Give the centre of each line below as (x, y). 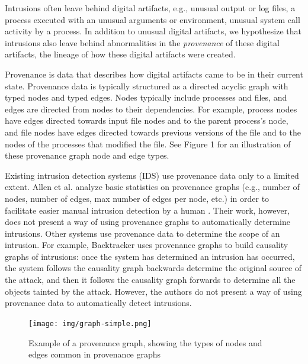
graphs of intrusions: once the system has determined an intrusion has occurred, (150, 256)
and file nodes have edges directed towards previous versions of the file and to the (153, 132)
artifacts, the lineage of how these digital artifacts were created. (120, 54)
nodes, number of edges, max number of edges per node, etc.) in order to (137, 198)
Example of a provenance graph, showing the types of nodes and (145, 342)
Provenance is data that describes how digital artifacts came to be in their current (154, 74)
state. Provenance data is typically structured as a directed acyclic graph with (147, 86)
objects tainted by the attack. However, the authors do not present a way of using (153, 291)
